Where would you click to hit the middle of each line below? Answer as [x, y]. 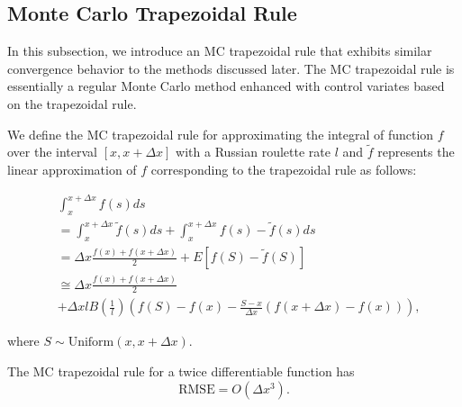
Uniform [91, 343]
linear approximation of [72, 169]
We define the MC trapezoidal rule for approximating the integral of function [221, 134]
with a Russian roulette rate [254, 152]
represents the [416, 152]
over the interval [53, 152]
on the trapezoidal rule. [72, 103]
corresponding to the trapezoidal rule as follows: [284, 169]
